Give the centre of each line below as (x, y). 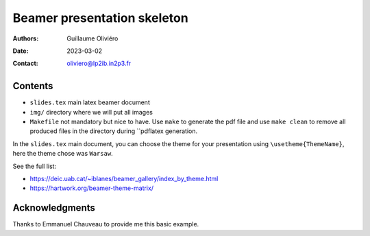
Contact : (26, 63)
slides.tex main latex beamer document (90, 102)
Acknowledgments (54, 208)
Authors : (26, 38)
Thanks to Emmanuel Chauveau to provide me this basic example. (106, 224)
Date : (21, 51)
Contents (33, 86)
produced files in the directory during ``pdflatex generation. (114, 131)
